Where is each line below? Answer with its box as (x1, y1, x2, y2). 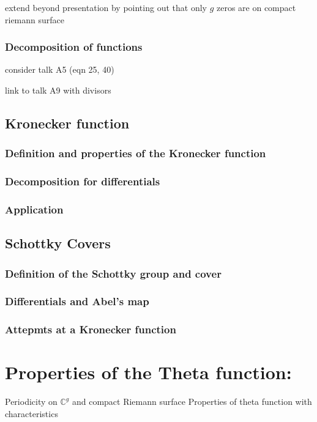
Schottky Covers (5, 234, 111, 253)
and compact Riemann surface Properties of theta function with (72, 395, 312, 408)
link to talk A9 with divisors (5, 84, 111, 96)
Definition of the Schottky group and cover (5, 265, 222, 281)
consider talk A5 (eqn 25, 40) (5, 63, 114, 76)
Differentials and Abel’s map (5, 294, 149, 309)
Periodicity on (5, 395, 58, 408)
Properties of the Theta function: (5, 360, 292, 385)
